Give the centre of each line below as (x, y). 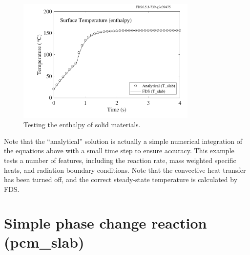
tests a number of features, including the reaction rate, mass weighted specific (120, 160)
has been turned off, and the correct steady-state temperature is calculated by (121, 179)
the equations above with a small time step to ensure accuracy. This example (119, 151)
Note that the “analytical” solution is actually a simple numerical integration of (123, 141)
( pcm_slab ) (44, 242)
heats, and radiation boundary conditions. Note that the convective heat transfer (125, 170)
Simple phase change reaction (105, 222)
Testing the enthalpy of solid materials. (82, 125)
